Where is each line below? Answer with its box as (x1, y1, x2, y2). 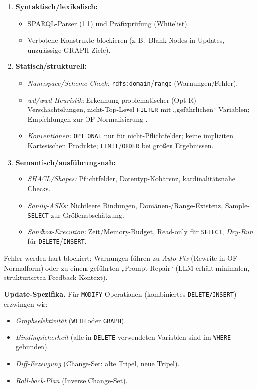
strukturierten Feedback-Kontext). (4, 272, 108, 282)
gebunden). (15, 341, 49, 352)
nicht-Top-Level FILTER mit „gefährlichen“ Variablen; (87, 104, 250, 114)
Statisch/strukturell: (15, 61, 86, 71)
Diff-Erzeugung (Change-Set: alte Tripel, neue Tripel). (15, 358, 180, 369)
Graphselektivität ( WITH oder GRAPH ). (15, 315, 126, 326)
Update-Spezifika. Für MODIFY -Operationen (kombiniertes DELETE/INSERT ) (4, 288, 237, 299)
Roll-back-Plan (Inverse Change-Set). (15, 375, 128, 385)
